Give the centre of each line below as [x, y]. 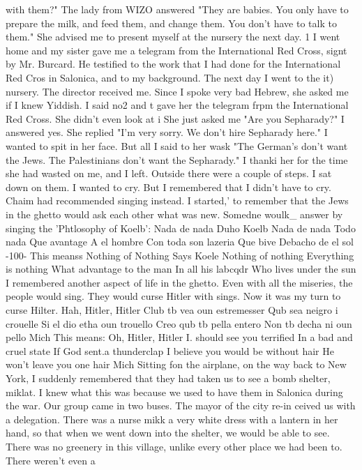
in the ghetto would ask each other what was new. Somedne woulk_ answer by [174, 214]
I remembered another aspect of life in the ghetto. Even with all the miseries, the [179, 282]
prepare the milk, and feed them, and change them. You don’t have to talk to [171, 23]
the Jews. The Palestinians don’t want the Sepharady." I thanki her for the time [177, 159]
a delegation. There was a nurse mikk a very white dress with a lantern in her [172, 419]
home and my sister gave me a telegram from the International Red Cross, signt [176, 50]
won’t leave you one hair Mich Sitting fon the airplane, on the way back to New [176, 364]
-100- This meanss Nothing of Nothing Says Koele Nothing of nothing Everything [180, 255]
